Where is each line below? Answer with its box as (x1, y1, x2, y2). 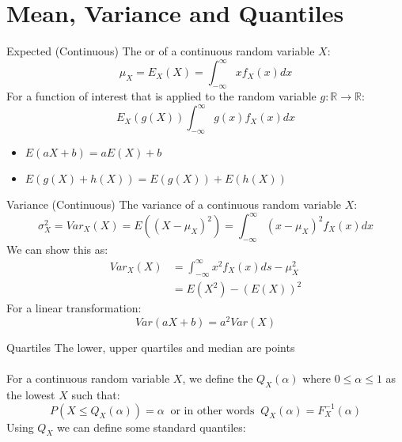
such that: (71, 386, 120, 402)
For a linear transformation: (6, 300, 142, 316)
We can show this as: (6, 240, 108, 257)
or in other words (170, 405, 255, 417)
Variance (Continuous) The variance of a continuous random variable (6, 195, 342, 212)
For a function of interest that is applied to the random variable (6, 88, 317, 104)
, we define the (182, 370, 253, 387)
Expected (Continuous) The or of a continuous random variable (6, 43, 315, 59)
